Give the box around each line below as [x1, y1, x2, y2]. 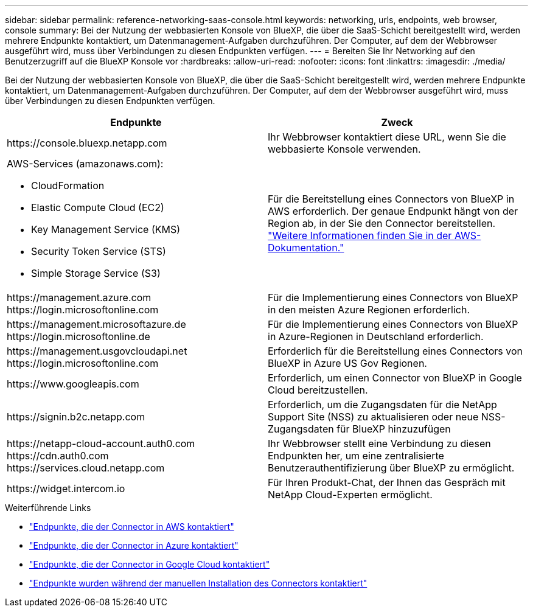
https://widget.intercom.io [7, 482, 125, 495]
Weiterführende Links [5, 502, 91, 513]
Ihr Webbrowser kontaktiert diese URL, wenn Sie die [268, 131, 506, 143]
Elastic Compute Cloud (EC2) [31, 201, 164, 214]
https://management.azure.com [7, 291, 152, 304]
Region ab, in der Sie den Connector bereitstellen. [268, 217, 496, 229]
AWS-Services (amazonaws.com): [7, 158, 164, 170]
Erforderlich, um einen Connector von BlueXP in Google [268, 372, 522, 384]
